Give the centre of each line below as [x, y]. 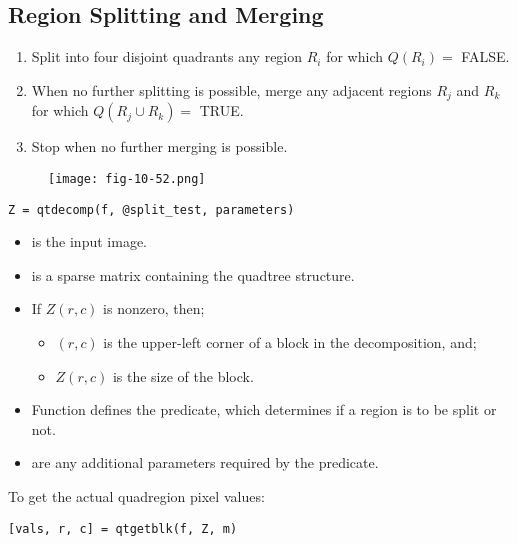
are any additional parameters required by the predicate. [205, 462]
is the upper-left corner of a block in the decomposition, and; [290, 341]
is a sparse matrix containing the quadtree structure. [193, 274]
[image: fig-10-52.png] [127, 178]
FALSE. [485, 56]
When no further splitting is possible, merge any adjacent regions [231, 89]
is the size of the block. [183, 375]
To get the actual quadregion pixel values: [136, 495]
